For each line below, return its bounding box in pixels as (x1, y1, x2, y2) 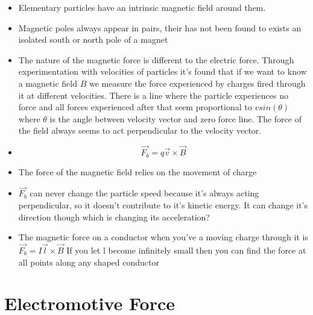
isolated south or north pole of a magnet (18, 33, 168, 46)
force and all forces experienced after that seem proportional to (18, 101, 252, 113)
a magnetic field (18, 76, 78, 89)
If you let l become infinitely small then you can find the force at (66, 244, 306, 257)
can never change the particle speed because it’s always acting (30, 187, 259, 199)
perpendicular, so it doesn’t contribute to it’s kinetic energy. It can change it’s (18, 199, 308, 211)
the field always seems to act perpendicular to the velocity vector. (18, 124, 262, 137)
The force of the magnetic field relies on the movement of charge (18, 165, 257, 178)
